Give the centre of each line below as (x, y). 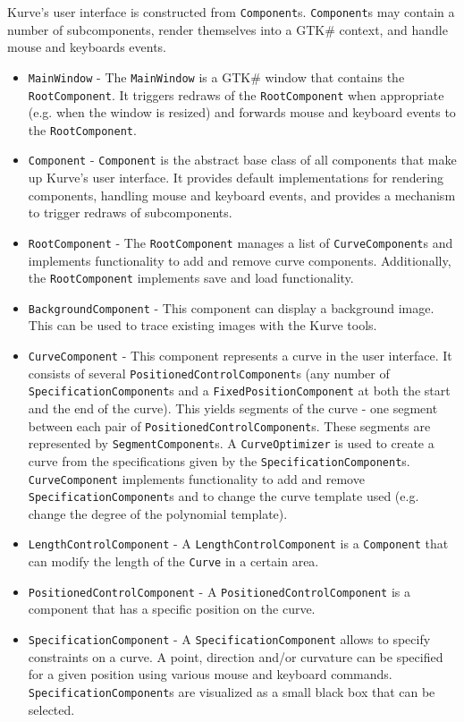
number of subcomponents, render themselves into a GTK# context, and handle (228, 29)
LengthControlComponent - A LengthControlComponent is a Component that (238, 544)
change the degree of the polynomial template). (158, 513)
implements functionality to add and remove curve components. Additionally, (240, 260)
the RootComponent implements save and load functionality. (191, 278)
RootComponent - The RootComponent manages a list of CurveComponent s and (240, 242)
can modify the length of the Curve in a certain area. (173, 561)
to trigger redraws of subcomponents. (130, 212)
